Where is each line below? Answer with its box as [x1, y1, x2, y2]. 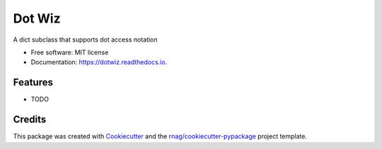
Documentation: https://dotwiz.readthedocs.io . [30, 58, 168, 66]
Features [13, 76, 53, 88]
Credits [13, 114, 47, 126]
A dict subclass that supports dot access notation [13, 35, 158, 44]
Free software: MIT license [30, 48, 109, 56]
